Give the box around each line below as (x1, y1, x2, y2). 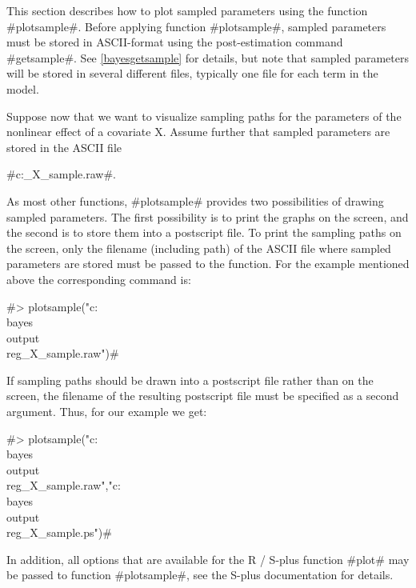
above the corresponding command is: (6, 270, 191, 287)
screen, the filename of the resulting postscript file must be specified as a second (6, 387, 399, 404)
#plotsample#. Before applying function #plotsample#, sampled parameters (6, 18, 386, 34)
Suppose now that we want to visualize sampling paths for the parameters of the (6, 107, 402, 124)
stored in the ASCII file (6, 138, 122, 155)
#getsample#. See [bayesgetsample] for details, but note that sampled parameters (6, 49, 409, 66)
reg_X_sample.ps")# (6, 524, 112, 541)
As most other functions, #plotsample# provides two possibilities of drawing (6, 192, 384, 209)
